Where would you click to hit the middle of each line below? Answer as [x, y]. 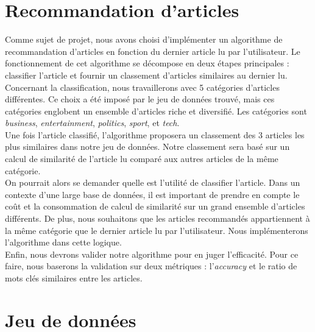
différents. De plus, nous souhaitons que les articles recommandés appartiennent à [157, 218]
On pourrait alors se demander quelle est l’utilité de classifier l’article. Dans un [153, 182]
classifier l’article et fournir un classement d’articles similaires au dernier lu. [146, 75]
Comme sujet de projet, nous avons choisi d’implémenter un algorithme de [144, 39]
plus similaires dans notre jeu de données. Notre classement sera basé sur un [147, 147]
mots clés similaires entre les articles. [74, 278]
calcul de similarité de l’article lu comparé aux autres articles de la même [142, 159]
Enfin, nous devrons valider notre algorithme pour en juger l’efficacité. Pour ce [152, 254]
